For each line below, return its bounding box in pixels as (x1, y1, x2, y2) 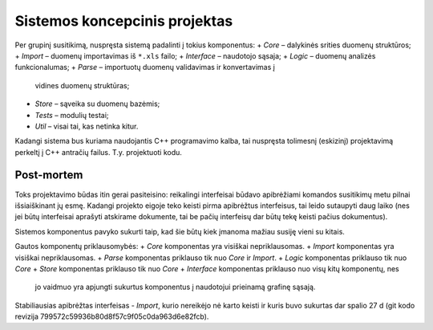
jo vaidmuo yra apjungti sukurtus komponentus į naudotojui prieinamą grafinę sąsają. (34, 282, 316, 292)
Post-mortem (14, 169, 83, 182)
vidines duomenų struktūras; (34, 80, 130, 90)
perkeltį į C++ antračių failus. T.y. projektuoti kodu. (14, 147, 182, 157)
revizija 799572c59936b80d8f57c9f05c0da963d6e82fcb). (14, 312, 209, 321)
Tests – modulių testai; (34, 110, 109, 120)
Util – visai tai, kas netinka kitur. (34, 121, 139, 131)
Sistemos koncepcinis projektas (14, 12, 233, 30)
